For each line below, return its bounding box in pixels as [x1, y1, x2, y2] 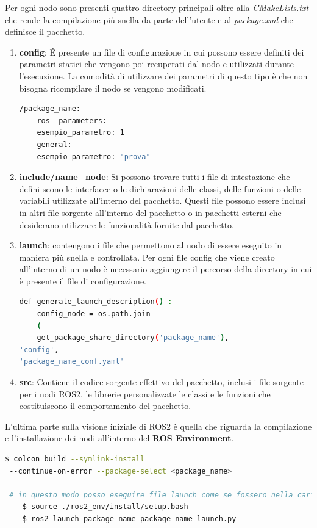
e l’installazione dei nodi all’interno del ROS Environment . [5, 432, 234, 444]
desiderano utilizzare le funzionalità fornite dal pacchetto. [19, 218, 234, 231]
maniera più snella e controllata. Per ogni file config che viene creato [19, 250, 275, 263]
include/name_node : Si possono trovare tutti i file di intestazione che [19, 170, 290, 183]
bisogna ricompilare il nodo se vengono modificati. [19, 81, 207, 94]
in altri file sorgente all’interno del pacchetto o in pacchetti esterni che [19, 206, 282, 219]
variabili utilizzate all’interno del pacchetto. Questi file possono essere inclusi [19, 194, 306, 207]
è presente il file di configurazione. [19, 274, 147, 287]
